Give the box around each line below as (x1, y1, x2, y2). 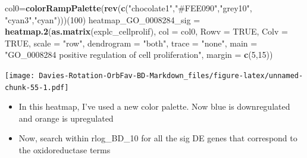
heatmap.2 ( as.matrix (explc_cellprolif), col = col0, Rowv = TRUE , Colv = (5, 25, 288, 38)
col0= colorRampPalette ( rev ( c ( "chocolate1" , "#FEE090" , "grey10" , (5, 2, 252, 14)
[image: (5, 71, 35, 80)
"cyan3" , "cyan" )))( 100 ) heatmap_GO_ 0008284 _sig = (5, 13, 201, 26)
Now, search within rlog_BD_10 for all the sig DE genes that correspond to (18, 132, 297, 144)
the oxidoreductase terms (18, 144, 111, 156)
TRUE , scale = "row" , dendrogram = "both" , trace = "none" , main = (5, 36, 258, 49)
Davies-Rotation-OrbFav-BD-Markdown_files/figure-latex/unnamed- (39, 71, 303, 80)
